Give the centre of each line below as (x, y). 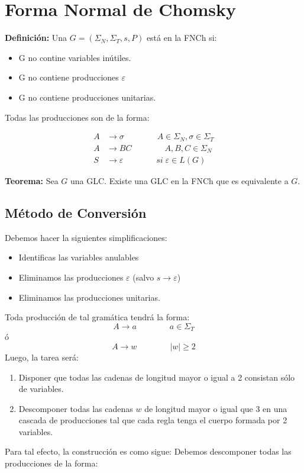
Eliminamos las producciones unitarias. (89, 297)
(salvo (143, 277)
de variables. (41, 389)
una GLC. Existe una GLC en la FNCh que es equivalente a (180, 181)
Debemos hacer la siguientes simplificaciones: (86, 237)
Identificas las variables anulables (79, 257)
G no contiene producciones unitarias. (87, 97)
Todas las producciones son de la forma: (77, 117)
